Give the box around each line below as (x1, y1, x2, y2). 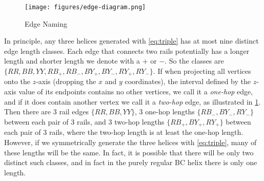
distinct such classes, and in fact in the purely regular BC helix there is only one (4, 157, 257, 168)
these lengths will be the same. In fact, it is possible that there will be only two (4, 147, 254, 157)
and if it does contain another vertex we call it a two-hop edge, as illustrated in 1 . (4, 96, 261, 107)
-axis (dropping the (36, 76, 96, 87)
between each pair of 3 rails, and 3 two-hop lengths (4, 116, 165, 127)
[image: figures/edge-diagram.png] (25, 4, 146, 11)
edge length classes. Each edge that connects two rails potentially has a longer (4, 45, 250, 56)
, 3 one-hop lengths (135, 106, 195, 117)
